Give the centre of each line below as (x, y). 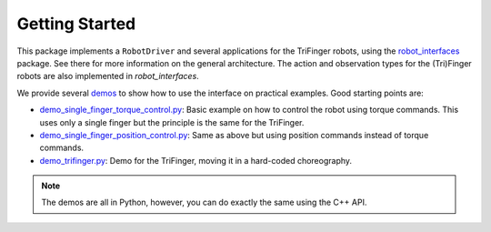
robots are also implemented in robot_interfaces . (108, 76)
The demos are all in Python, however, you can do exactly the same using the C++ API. (204, 202)
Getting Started (76, 24)
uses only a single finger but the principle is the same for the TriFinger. (172, 122)
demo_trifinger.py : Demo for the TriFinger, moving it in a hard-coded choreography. (196, 160)
